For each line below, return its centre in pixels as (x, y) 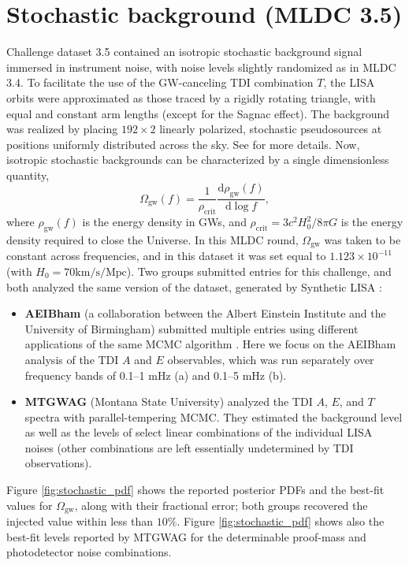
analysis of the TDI (72, 359)
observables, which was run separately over (271, 359)
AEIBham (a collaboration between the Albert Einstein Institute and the (205, 313)
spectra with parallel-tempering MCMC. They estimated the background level (214, 416)
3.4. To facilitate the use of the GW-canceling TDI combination (160, 82)
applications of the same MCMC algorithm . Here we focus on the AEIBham (210, 344)
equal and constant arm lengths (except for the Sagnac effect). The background (198, 113)
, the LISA (349, 82)
